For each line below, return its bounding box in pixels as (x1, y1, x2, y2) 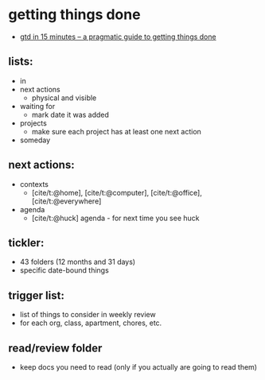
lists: (8, 55, 33, 68)
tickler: (8, 236, 45, 250)
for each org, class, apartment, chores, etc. (19, 318, 162, 328)
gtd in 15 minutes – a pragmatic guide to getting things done (19, 32, 216, 41)
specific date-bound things (19, 266, 109, 275)
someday (19, 135, 51, 145)
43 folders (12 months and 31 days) (19, 257, 136, 267)
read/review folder (8, 341, 103, 355)
